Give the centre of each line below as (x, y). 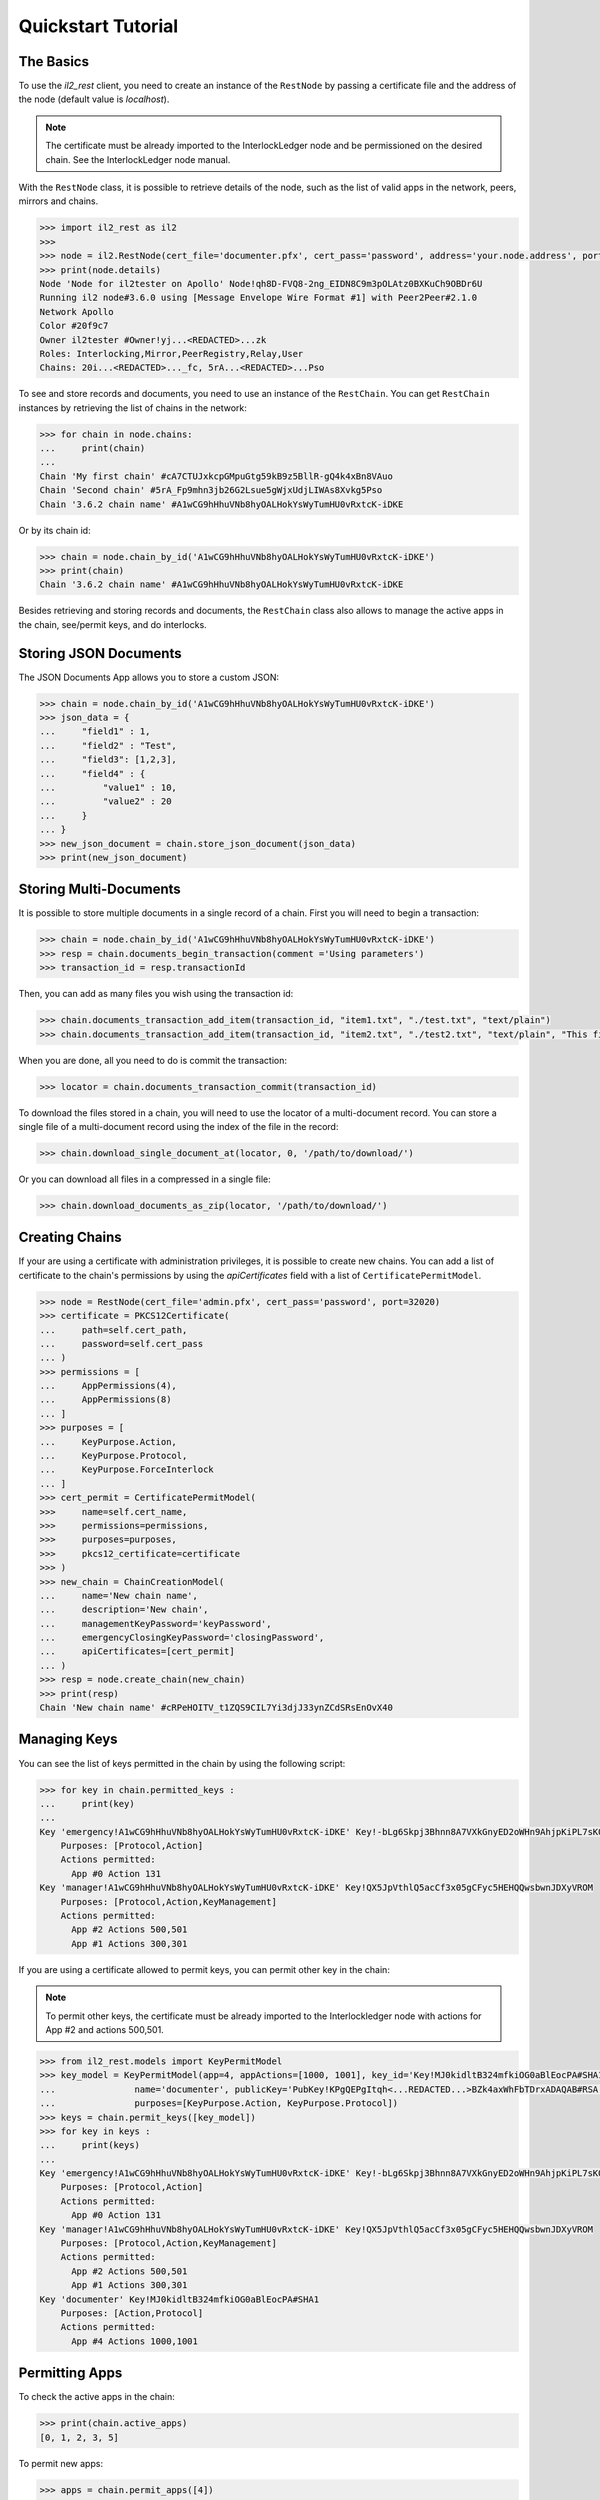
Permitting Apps (70, 2373)
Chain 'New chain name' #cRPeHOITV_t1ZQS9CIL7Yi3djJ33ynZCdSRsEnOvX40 (216, 1708)
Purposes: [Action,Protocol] (132, 2313)
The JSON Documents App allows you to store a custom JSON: (149, 677)
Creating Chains (70, 1237)
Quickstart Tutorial (98, 26)
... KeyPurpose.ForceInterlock (126, 1469)
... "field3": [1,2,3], (108, 759)
